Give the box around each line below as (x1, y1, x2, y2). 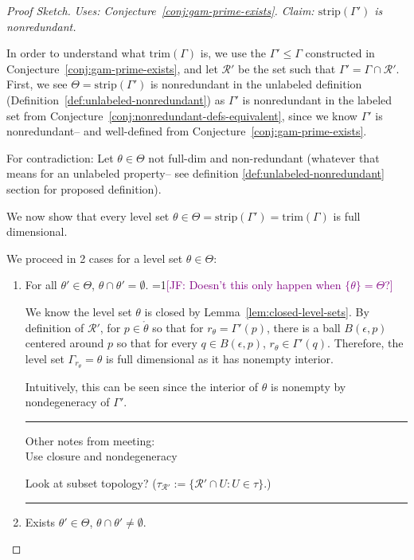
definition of (25, 319, 84, 335)
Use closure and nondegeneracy (25, 448, 178, 464)
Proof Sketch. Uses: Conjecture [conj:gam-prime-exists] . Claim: (6, 2, 314, 18)
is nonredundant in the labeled (242, 91, 393, 108)
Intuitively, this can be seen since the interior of (25, 378, 259, 394)
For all (25, 276, 57, 293)
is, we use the (200, 45, 266, 61)
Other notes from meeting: (25, 432, 155, 448)
